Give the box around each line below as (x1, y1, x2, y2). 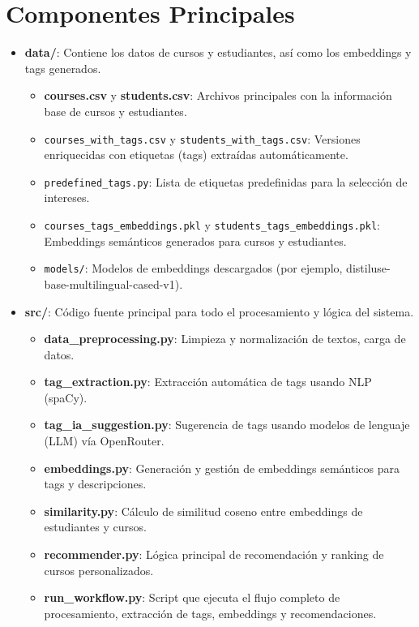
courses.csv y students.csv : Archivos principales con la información (44, 87, 392, 104)
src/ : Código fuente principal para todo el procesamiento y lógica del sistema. (24, 303, 414, 320)
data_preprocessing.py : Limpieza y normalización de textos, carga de (44, 330, 406, 347)
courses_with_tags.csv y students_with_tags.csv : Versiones (44, 130, 361, 147)
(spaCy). (44, 389, 88, 406)
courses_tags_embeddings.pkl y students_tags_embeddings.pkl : (44, 217, 380, 233)
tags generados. (24, 59, 101, 76)
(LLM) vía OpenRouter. (44, 432, 165, 449)
